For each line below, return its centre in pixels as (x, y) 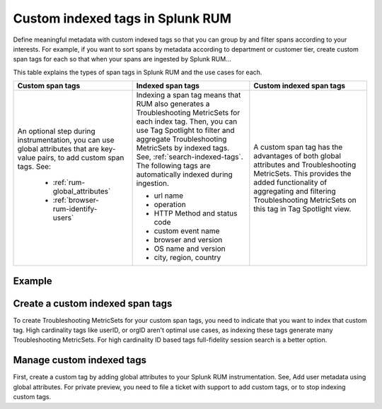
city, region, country (187, 258)
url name (169, 196)
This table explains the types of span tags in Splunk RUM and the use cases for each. (138, 72)
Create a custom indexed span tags (93, 303)
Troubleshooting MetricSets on (305, 200)
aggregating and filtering (295, 191)
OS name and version (190, 249)
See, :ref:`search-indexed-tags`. (190, 157)
